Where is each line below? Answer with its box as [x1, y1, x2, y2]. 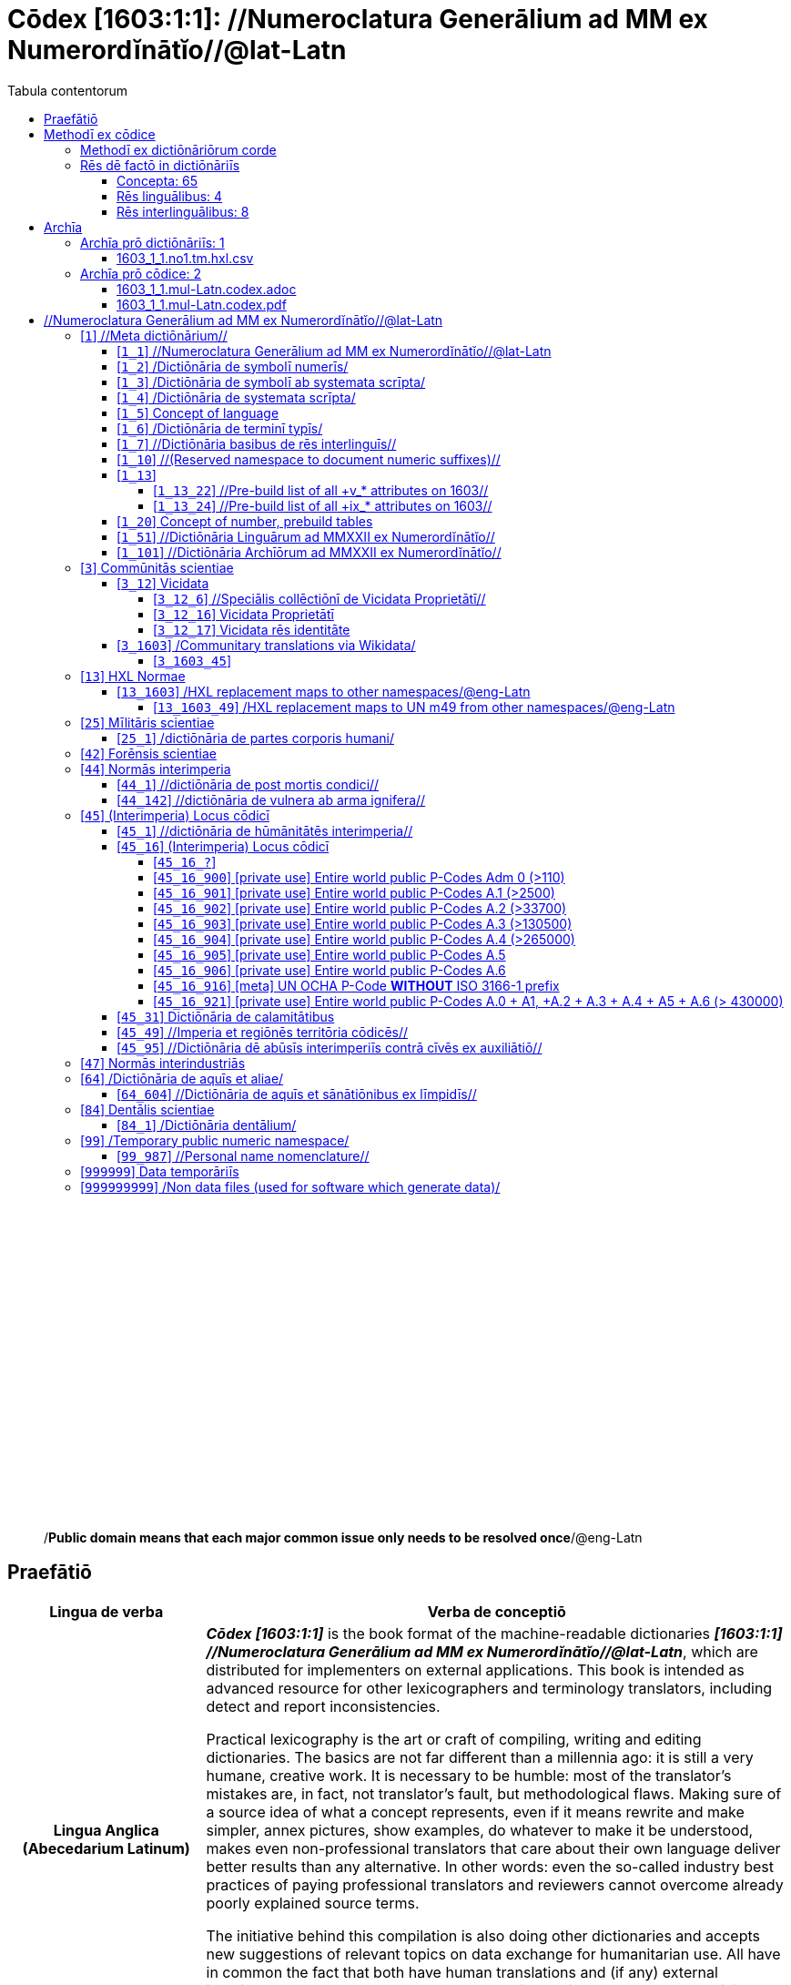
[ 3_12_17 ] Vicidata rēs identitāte [153, 621, 350, 637]
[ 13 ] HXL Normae [80, 667, 186, 684]
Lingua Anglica [53, 1820, 159, 1839]
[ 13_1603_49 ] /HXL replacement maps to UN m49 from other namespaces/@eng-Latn [153, 698, 675, 715]
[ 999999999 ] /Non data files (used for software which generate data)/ [80, 1178, 501, 1195]
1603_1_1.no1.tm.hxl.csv [117, 249, 254, 266]
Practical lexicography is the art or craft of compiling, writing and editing [206, 1729, 702, 1748]
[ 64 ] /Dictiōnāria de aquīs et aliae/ [80, 1070, 284, 1086]
